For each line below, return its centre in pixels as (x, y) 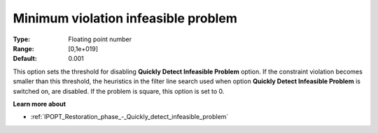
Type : (22, 39)
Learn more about (40, 104)
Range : (23, 48)
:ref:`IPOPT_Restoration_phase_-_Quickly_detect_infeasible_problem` (129, 117)
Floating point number (100, 39)
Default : (25, 59)
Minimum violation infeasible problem (125, 18)
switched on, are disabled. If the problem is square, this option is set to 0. (119, 91)
